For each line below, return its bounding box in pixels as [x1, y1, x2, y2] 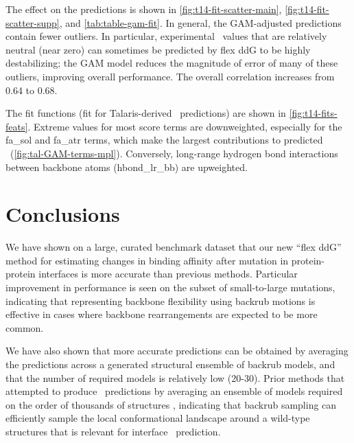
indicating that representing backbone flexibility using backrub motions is [5, 293, 316, 308]
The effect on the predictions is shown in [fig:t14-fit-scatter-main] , [5, 2, 282, 16]
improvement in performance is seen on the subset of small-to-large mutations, [5, 280, 335, 295]
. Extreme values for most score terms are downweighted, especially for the [27, 119, 342, 133]
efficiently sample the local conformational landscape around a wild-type [5, 411, 310, 425]
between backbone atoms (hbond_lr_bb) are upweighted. [5, 159, 248, 174]
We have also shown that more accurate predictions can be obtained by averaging [5, 343, 349, 358]
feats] [5, 119, 28, 133]
